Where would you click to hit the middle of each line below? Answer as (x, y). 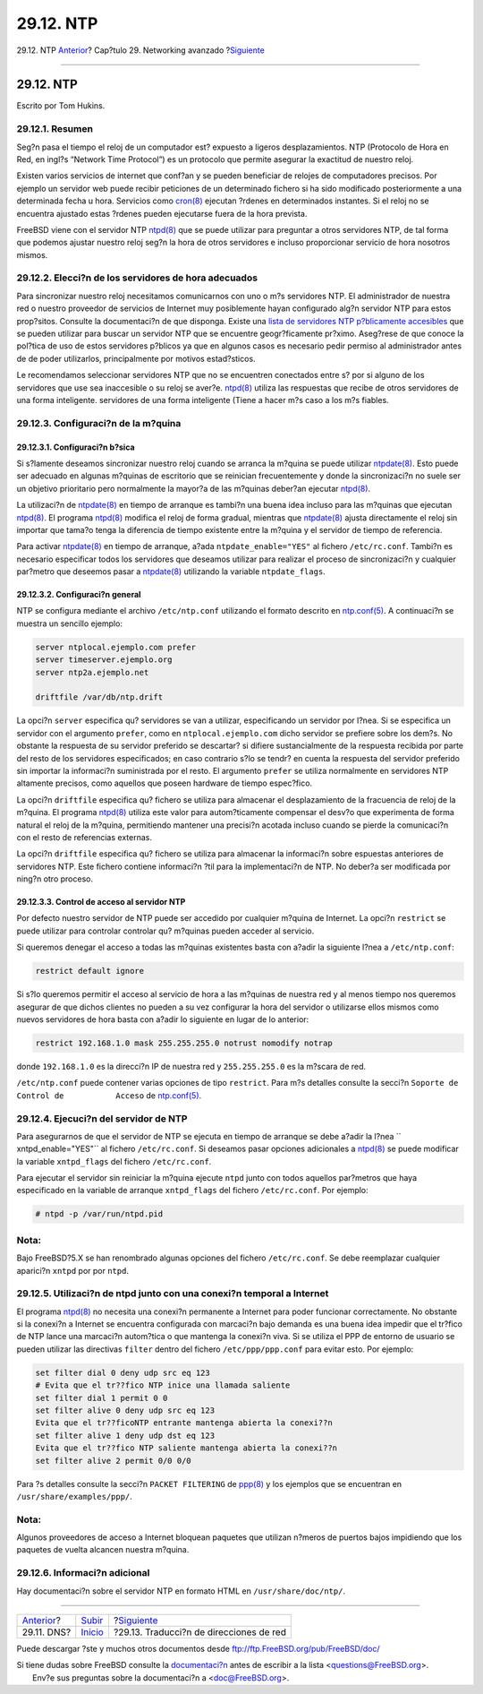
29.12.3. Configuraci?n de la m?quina (99, 423)
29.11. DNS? (47, 1632)
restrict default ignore (90, 971)
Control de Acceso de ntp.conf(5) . (109, 1095)
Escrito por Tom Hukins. (61, 106)
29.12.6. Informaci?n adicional (83, 1573)
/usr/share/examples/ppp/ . (75, 1496)
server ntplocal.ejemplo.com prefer (116, 647)
